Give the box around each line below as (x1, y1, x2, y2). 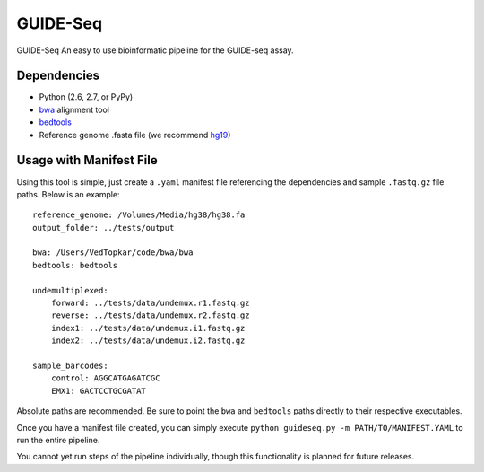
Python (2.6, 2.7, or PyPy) (39, 92, 134, 102)
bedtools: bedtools (32, 260, 118, 270)
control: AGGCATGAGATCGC (50, 373, 160, 383)
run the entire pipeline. (16, 434, 100, 445)
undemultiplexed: (32, 285, 108, 295)
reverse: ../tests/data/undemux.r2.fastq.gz (50, 310, 250, 320)
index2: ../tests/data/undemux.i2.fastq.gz (50, 336, 246, 345)
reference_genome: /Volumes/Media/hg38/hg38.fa (32, 210, 246, 220)
